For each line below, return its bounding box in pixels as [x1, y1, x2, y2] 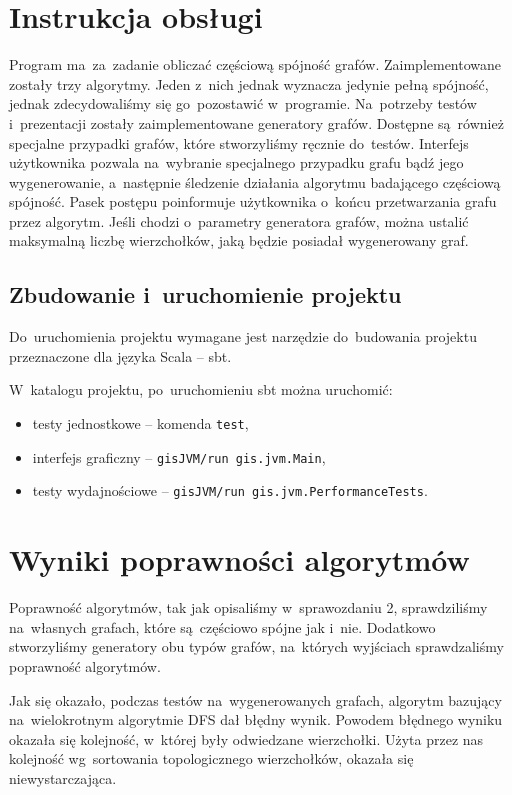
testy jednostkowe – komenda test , [32, 413, 249, 434]
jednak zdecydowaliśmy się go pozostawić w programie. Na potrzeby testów [9, 93, 477, 114]
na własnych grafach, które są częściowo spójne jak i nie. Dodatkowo [9, 616, 436, 637]
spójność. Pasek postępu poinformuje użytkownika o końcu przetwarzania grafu [9, 191, 497, 212]
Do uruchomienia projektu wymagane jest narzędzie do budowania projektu [9, 326, 477, 347]
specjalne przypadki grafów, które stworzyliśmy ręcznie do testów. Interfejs [9, 132, 469, 153]
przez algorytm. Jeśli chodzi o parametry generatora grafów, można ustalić [9, 210, 469, 231]
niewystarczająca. [9, 767, 117, 788]
